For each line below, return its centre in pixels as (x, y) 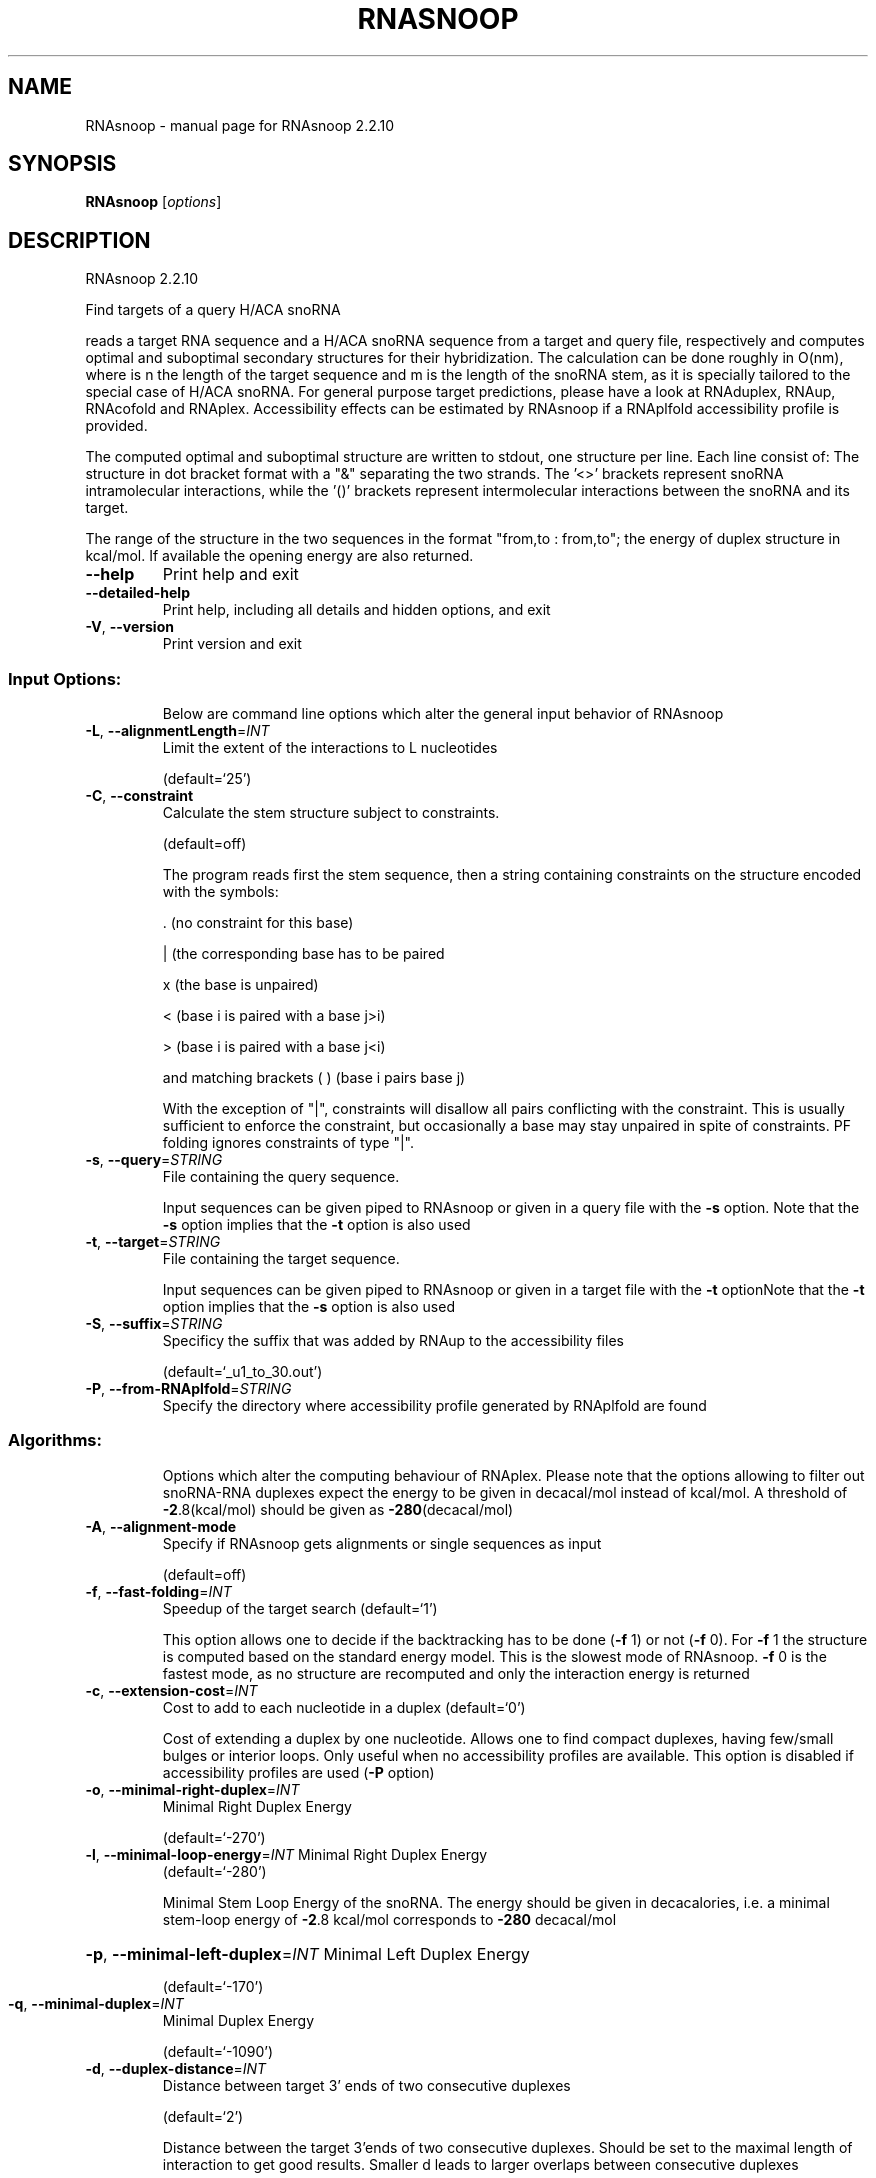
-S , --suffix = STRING (154, 1324)
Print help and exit (230, 574)
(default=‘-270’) (214, 1837)
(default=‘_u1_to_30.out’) (242, 1372)
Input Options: (65, 678)
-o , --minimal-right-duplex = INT (192, 1789)
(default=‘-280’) (214, 1871)
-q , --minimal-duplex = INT (96, 2003)
